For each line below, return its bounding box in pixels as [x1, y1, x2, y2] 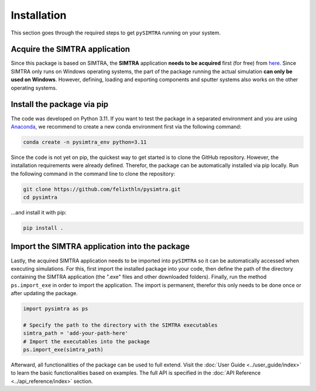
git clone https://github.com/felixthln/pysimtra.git [23, 186, 181, 192]
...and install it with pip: [11, 209, 67, 216]
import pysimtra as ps [23, 306, 88, 312]
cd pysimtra [23, 194, 58, 201]
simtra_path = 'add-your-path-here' [23, 330, 129, 337]
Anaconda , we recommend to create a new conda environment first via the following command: [11, 123, 242, 130]
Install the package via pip [11, 99, 109, 109]
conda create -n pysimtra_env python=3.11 [23, 139, 147, 146]
